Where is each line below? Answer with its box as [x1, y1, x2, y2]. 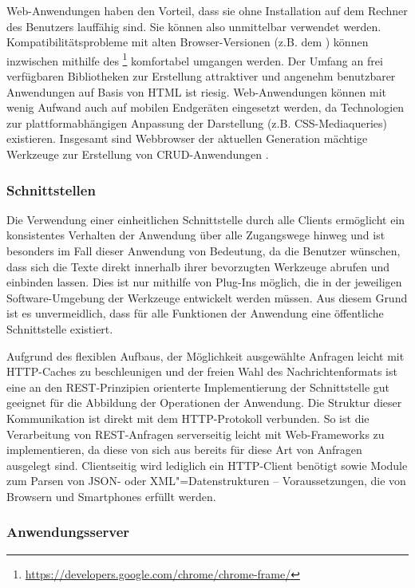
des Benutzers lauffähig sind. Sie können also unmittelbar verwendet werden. [6, 18, 381, 34]
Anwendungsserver [6, 522, 130, 542]
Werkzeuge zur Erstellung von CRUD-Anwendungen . [6, 146, 269, 162]
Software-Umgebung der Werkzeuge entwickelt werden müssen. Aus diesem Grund [6, 289, 408, 306]
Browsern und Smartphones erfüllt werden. [6, 487, 216, 504]
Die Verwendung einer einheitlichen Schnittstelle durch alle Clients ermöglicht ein [6, 211, 405, 227]
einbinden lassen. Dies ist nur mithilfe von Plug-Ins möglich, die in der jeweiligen [6, 274, 402, 290]
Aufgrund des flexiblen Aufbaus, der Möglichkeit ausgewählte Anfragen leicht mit [6, 347, 405, 364]
